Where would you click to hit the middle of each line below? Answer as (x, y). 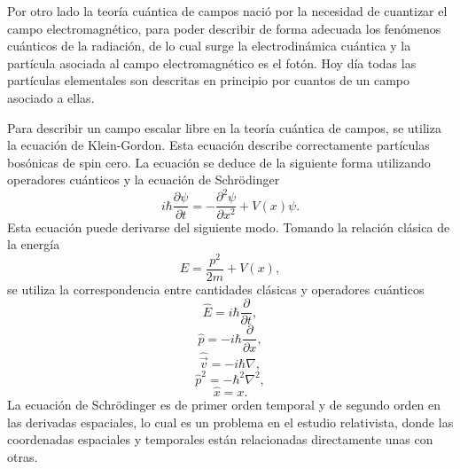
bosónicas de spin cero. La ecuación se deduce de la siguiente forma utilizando (219, 162)
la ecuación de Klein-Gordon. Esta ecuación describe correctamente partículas (218, 145)
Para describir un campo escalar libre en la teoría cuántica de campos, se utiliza (224, 127)
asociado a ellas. (51, 97)
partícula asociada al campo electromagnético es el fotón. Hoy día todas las (212, 63)
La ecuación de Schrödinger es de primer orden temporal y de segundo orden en (224, 404)
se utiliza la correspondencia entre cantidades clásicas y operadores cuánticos (216, 289)
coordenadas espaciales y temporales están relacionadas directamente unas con (220, 439)
